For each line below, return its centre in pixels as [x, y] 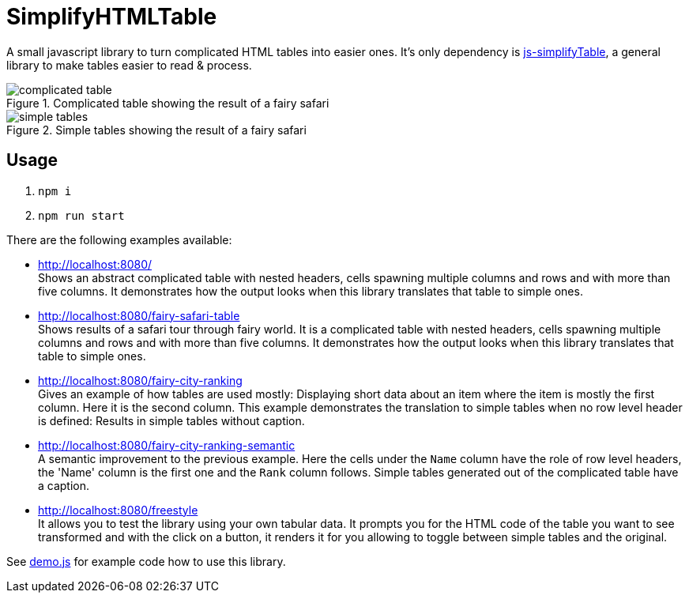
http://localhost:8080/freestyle [118, 510]
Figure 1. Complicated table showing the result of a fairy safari [168, 103]
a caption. [64, 485]
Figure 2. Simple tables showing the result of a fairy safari [156, 130]
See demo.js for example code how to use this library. [146, 561]
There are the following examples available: [119, 239]
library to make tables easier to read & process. [129, 65]
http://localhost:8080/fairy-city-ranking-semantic [167, 445]
